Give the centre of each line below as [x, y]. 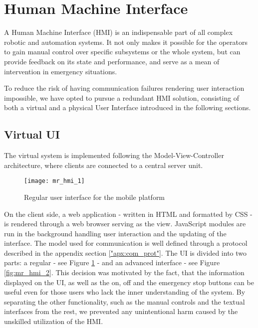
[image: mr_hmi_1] [54, 181]
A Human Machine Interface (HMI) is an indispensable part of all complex [119, 32]
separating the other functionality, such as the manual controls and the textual [125, 301]
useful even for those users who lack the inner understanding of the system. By [125, 292]
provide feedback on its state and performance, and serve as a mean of [112, 61]
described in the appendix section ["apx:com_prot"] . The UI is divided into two [126, 252]
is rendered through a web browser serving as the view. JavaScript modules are [125, 224]
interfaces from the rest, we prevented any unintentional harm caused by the [121, 311]
